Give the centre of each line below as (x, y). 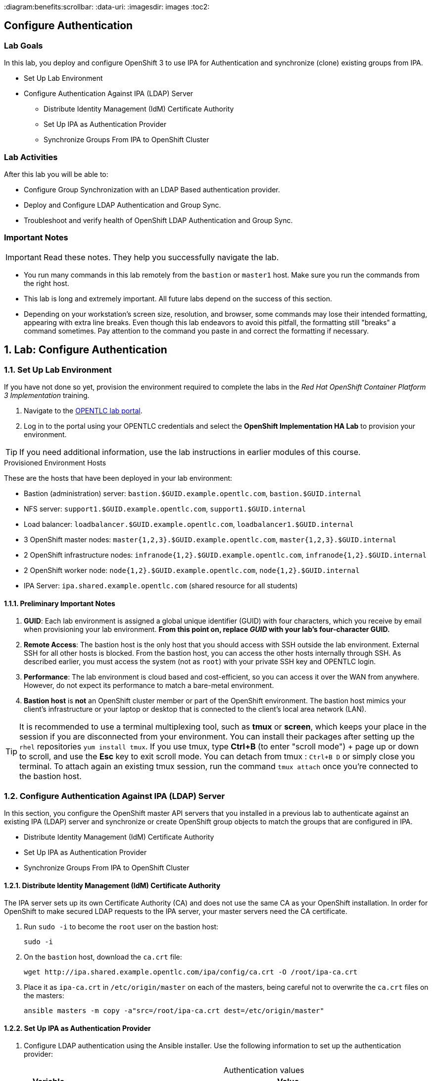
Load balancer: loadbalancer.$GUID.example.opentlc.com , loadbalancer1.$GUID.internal (189, 524)
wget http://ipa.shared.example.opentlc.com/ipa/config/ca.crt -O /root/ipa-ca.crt (191, 972)
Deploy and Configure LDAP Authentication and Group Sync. (122, 205)
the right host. (47, 283)
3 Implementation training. (47, 395)
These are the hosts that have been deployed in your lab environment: (118, 478)
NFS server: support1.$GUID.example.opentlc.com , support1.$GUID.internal (165, 509)
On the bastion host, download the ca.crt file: (103, 957)
